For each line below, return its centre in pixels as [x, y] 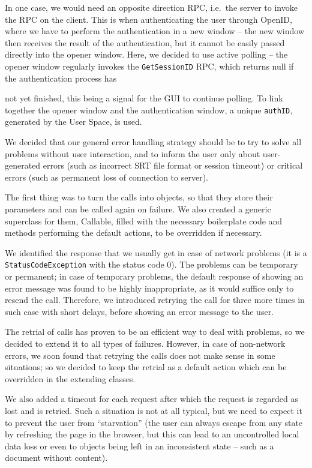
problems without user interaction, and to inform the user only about [133, 153]
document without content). [56, 457]
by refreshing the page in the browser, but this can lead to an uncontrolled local [152, 434]
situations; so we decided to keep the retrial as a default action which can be [146, 367]
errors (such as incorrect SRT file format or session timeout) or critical [173, 165]
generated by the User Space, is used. [73, 121]
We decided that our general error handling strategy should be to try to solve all [153, 142]
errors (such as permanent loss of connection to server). [106, 177]
